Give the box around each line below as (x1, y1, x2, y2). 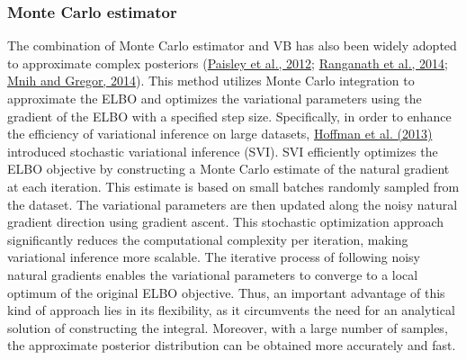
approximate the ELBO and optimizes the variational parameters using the (7, 89, 422, 107)
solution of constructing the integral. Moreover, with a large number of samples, (7, 318, 448, 337)
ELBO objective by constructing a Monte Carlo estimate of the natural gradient (7, 159, 450, 178)
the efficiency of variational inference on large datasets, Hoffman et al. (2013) (7, 124, 433, 143)
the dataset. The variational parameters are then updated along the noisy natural (7, 194, 458, 213)
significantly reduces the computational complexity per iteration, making (7, 229, 408, 248)
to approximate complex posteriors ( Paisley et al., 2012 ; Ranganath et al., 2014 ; (7, 53, 448, 72)
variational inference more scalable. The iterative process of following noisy (7, 247, 420, 266)
